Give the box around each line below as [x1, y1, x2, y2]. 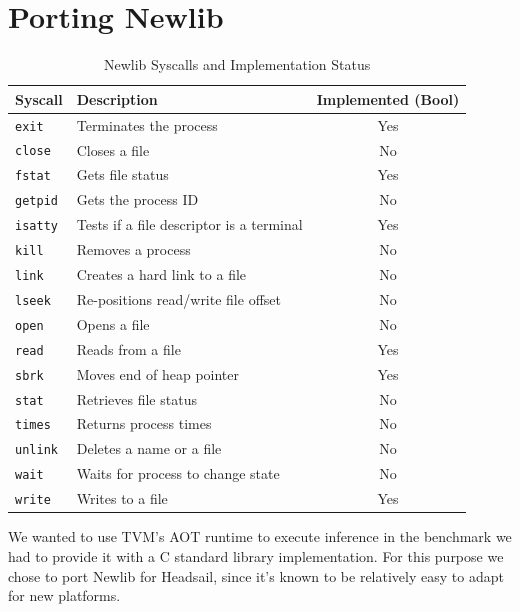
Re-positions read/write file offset [76, 288, 281, 309]
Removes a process [76, 239, 191, 260]
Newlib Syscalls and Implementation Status [103, 54, 371, 75]
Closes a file [76, 139, 150, 160]
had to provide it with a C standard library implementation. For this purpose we [8, 545, 504, 566]
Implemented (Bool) [316, 88, 460, 109]
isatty [15, 219, 58, 234]
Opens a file [76, 313, 150, 334]
